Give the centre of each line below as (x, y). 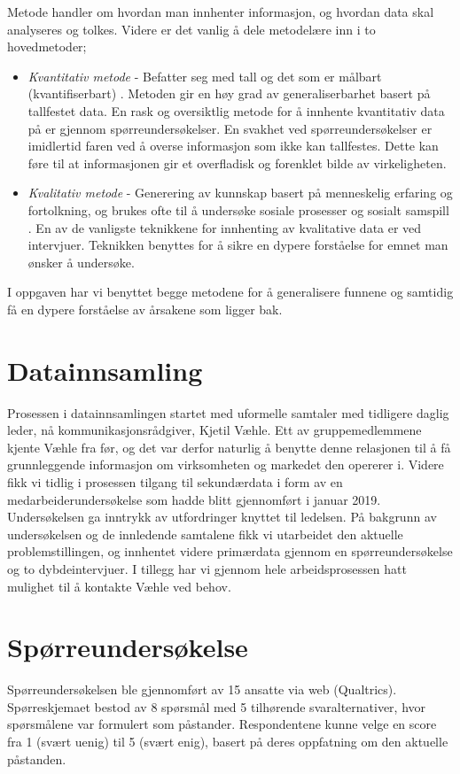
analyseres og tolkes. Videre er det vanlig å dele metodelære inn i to (191, 29)
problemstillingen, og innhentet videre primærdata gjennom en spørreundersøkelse (230, 551)
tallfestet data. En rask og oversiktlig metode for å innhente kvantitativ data (236, 110)
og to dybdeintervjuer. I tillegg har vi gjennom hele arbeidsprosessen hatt (207, 568)
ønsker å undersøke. (81, 262)
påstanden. (37, 759)
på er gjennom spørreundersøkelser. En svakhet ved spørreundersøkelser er (230, 128)
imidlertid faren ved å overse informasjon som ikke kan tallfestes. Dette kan (233, 146)
